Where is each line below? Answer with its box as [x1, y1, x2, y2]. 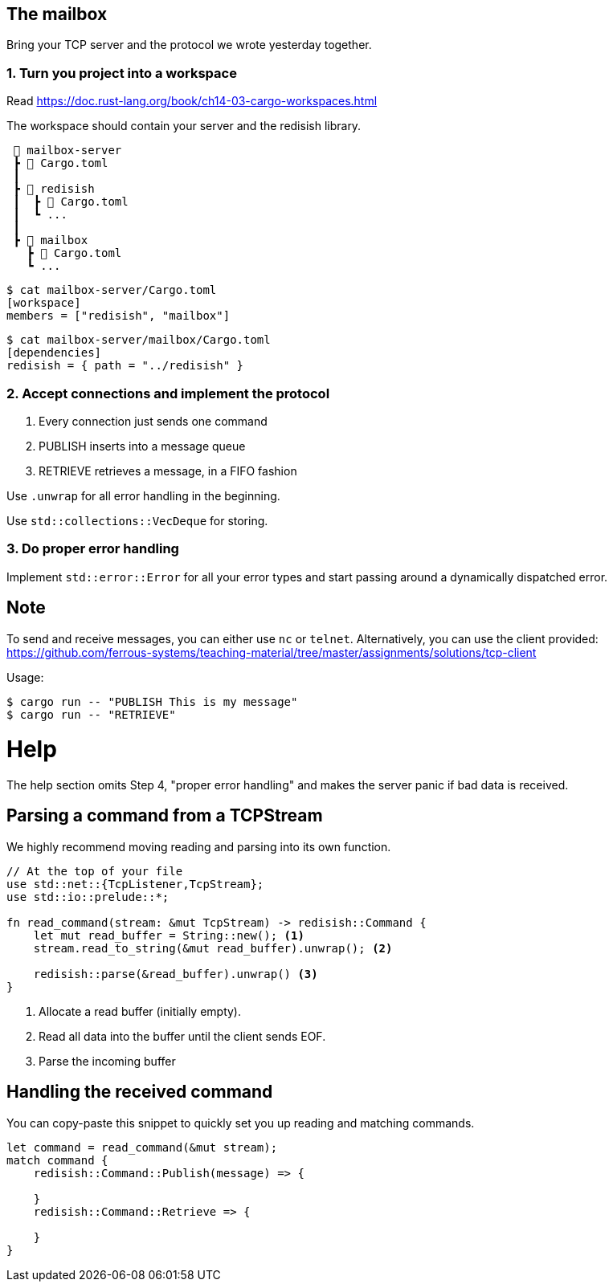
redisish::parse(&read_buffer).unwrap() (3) [33, 967, 318, 980]
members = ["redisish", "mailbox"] [6, 309, 231, 323]
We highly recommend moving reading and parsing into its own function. [6, 839, 391, 854]
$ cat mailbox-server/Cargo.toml [6, 283, 217, 297]
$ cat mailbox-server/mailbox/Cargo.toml [6, 333, 271, 347]
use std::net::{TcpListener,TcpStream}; [6, 877, 264, 891]
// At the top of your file [6, 864, 183, 878]
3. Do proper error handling [6, 540, 179, 557]
